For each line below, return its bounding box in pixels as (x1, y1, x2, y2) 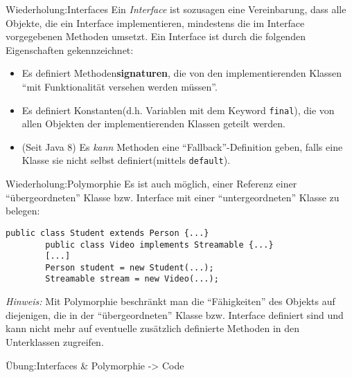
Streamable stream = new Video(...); (45, 274, 219, 284)
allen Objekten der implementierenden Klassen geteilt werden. (21, 116, 286, 131)
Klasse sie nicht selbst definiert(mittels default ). (21, 153, 231, 167)
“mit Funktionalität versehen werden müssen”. (21, 79, 218, 93)
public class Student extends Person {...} (6, 228, 209, 238)
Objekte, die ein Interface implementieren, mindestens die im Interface (6, 15, 305, 30)
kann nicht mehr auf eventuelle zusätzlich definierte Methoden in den (6, 321, 300, 335)
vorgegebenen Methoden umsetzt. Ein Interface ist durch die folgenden (6, 29, 306, 44)
